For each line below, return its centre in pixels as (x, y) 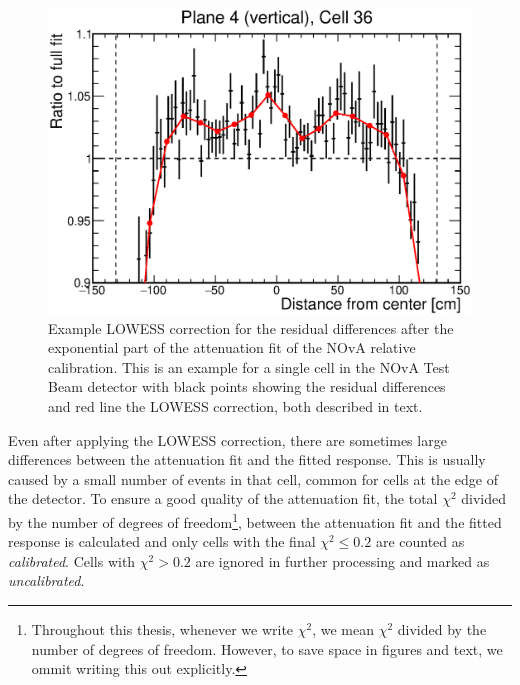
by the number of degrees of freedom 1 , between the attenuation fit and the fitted (255, 520)
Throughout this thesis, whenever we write (162, 628)
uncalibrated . (46, 580)
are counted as (420, 541)
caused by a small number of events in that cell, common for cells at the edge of (253, 478)
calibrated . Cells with (72, 560)
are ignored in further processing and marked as (342, 560)
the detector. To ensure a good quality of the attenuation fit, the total (223, 498)
